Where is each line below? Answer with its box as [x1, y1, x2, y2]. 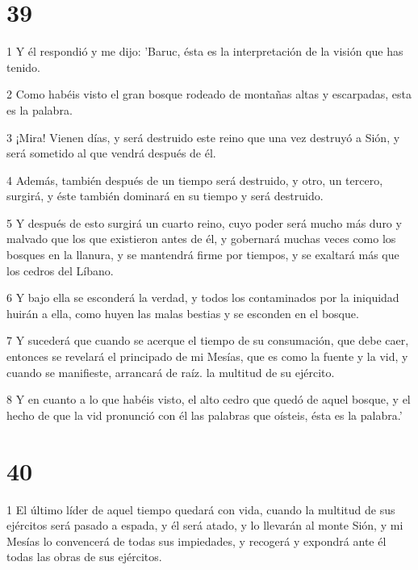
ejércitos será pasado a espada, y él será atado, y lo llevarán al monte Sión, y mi [6, 517, 403, 534]
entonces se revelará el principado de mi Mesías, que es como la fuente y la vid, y [6, 348, 408, 365]
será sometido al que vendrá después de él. [6, 145, 216, 161]
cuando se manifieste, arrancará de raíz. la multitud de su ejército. [6, 363, 335, 380]
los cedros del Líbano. [6, 262, 114, 279]
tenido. [6, 58, 41, 75]
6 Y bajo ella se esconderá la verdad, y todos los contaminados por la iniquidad [6, 289, 399, 306]
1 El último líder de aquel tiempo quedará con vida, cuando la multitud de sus [6, 501, 395, 518]
